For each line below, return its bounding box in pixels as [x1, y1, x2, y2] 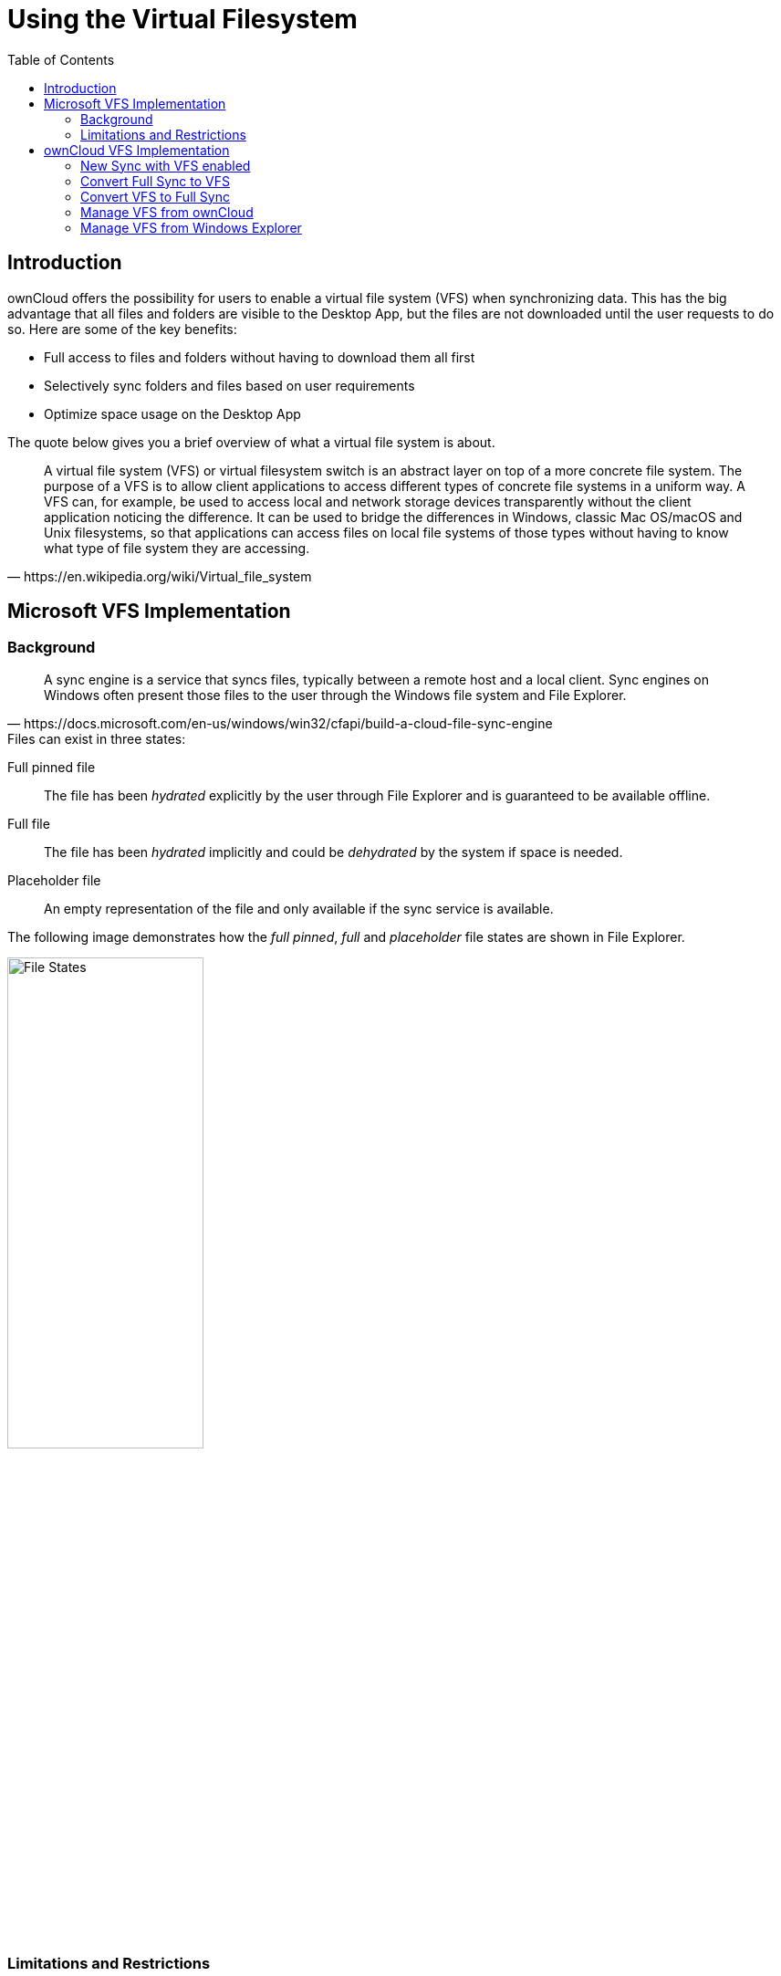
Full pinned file [7, 758, 96, 775]
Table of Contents [7, 51, 115, 68]
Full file [7, 815, 50, 831]
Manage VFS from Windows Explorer [80, 219, 302, 235]
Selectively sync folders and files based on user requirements [44, 377, 415, 393]
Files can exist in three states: [7, 730, 186, 747]
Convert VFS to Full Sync [80, 188, 230, 204]
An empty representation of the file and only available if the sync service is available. [44, 900, 554, 916]
